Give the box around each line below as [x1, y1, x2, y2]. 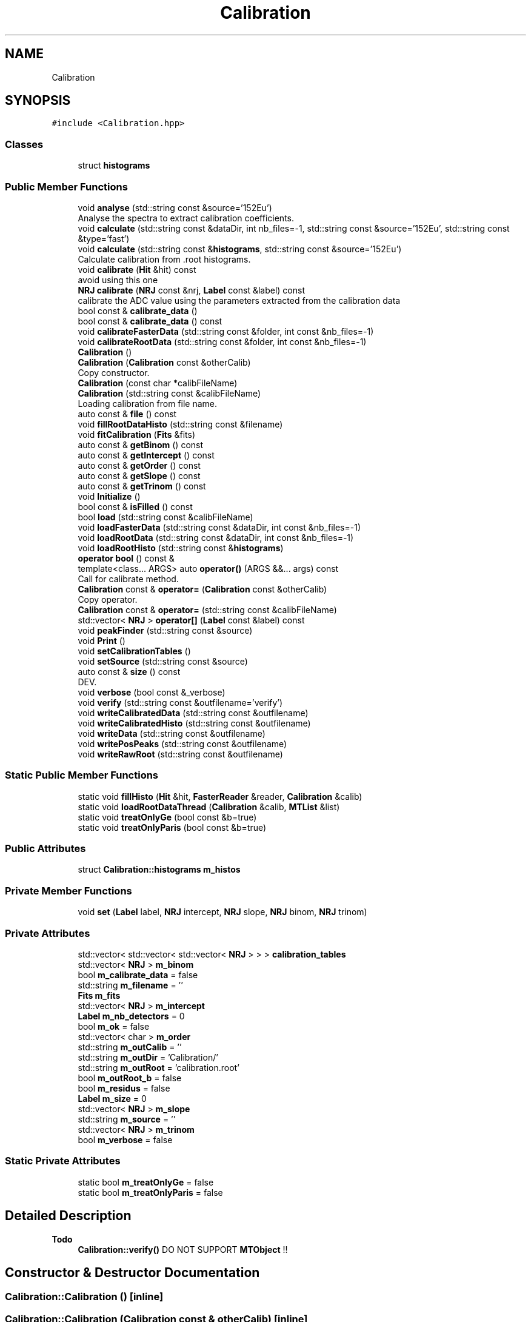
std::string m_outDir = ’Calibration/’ [78, 1052, 218, 1062]
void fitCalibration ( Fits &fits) [78, 429, 196, 440]
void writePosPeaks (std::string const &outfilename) [78, 738, 287, 749]
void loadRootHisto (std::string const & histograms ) [78, 542, 284, 553]
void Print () [78, 635, 125, 646]
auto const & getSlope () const [78, 470, 201, 481]
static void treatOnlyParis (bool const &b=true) [78, 822, 267, 833]
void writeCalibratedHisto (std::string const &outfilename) [78, 717, 311, 728]
